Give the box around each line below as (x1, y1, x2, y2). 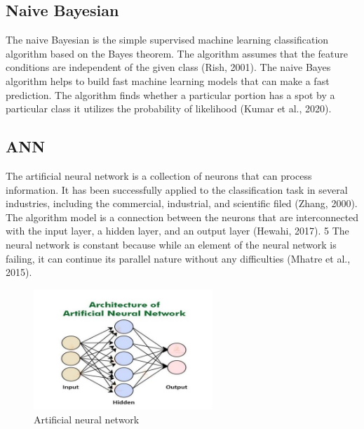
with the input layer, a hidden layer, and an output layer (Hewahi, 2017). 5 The (6, 223, 349, 238)
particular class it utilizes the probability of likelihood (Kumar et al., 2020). (6, 101, 332, 116)
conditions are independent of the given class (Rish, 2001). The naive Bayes (6, 60, 331, 74)
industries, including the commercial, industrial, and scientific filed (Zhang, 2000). (6, 196, 358, 211)
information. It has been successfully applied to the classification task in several (6, 182, 348, 197)
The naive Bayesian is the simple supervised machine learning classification (6, 32, 329, 47)
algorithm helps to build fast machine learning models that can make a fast (6, 73, 330, 88)
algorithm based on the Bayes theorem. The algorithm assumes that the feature (6, 46, 348, 60)
